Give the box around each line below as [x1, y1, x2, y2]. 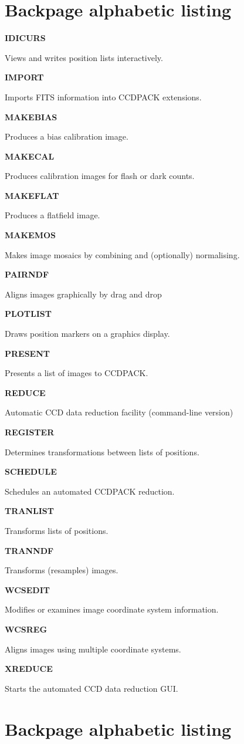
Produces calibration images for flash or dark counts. [5, 170, 195, 182]
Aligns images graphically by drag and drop [5, 288, 162, 300]
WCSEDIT [5, 583, 50, 596]
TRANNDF [5, 544, 54, 556]
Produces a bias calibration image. [5, 130, 128, 143]
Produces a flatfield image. [5, 209, 100, 221]
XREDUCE [5, 662, 53, 675]
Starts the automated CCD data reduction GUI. [5, 682, 178, 694]
